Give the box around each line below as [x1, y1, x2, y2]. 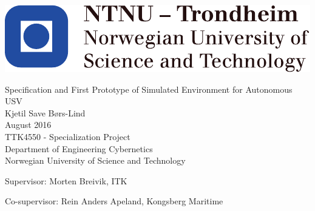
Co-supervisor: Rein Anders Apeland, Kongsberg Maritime [5, 195, 223, 207]
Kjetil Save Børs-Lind [5, 106, 86, 119]
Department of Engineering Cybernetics [5, 142, 153, 155]
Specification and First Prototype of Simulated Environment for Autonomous [5, 82, 293, 95]
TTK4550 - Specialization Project [5, 130, 130, 142]
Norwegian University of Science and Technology [5, 154, 186, 167]
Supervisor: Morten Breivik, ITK [5, 174, 127, 187]
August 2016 [5, 118, 52, 131]
